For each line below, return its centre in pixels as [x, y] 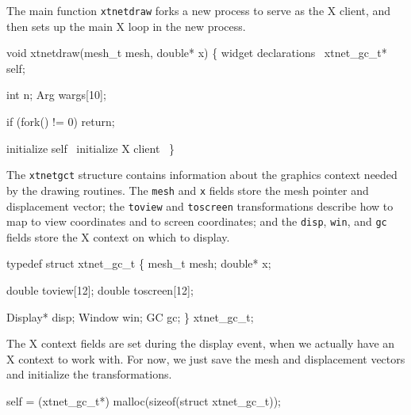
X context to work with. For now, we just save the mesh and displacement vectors [206, 358]
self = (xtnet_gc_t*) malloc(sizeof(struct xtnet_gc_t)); [144, 401]
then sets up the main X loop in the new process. [126, 26]
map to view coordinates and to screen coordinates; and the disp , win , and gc [197, 221]
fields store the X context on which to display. [118, 236]
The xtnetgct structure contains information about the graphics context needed [202, 175]
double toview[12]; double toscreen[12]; [100, 290]
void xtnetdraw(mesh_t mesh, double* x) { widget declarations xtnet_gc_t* [197, 53]
